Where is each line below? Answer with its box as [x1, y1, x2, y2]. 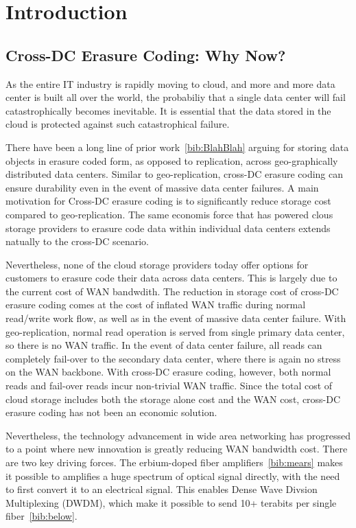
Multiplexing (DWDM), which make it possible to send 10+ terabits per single [5, 495, 337, 509]
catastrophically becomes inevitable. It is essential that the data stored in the [5, 103, 331, 117]
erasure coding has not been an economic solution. [5, 405, 217, 420]
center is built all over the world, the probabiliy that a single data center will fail [5, 90, 346, 104]
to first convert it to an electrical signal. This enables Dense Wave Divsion [5, 482, 318, 496]
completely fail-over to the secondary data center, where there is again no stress [5, 351, 341, 365]
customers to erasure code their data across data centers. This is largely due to [5, 271, 337, 285]
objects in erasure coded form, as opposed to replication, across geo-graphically [5, 153, 338, 168]
